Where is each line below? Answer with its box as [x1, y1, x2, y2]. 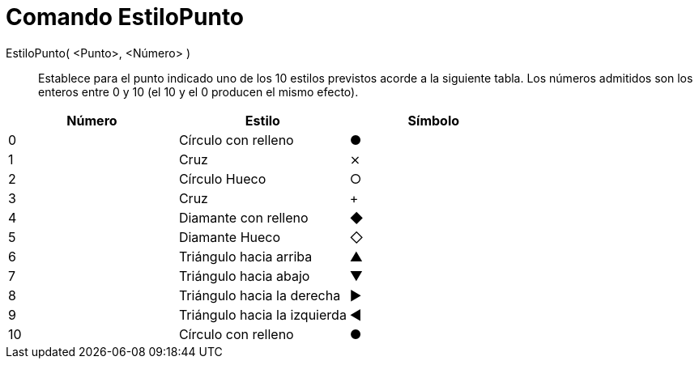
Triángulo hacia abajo [178, 267, 310, 284]
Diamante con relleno [178, 209, 309, 226]
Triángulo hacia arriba [178, 248, 313, 265]
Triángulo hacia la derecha [178, 286, 341, 303]
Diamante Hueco [178, 228, 281, 245]
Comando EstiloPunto [6, 3, 245, 31]
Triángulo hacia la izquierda [178, 306, 347, 323]
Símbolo [407, 112, 460, 129]
